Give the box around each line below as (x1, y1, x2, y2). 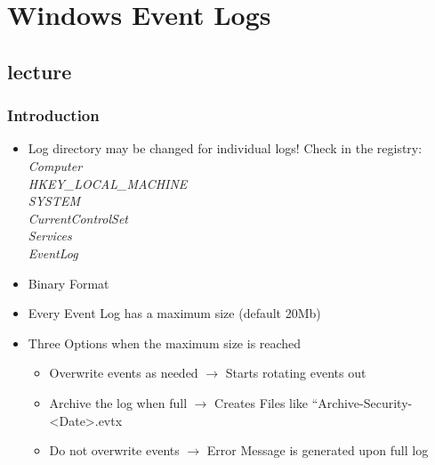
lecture (7, 57, 72, 85)
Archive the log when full (49, 393, 188, 412)
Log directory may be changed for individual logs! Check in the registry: (28, 139, 423, 158)
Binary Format (28, 273, 109, 292)
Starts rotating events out (225, 363, 367, 382)
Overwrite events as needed (49, 363, 198, 382)
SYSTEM (28, 192, 81, 210)
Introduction (7, 104, 100, 126)
